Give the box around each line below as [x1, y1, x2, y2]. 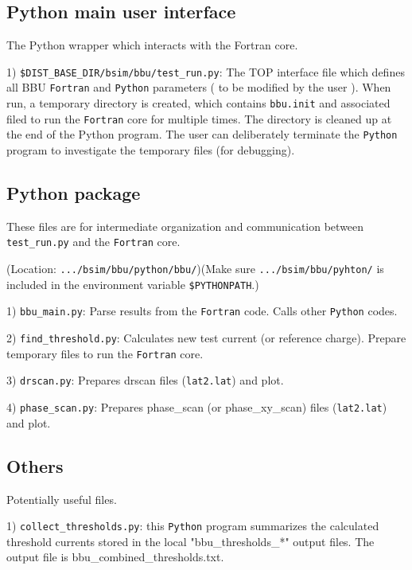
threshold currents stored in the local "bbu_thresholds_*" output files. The [6, 533, 375, 549]
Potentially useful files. [6, 490, 117, 507]
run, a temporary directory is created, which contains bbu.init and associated [6, 95, 391, 111]
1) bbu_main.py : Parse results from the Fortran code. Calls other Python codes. [6, 303, 398, 319]
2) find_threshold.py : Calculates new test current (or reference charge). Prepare [6, 330, 406, 346]
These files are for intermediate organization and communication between [6, 217, 364, 234]
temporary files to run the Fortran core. [6, 345, 204, 361]
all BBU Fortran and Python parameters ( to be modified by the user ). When [6, 79, 391, 96]
